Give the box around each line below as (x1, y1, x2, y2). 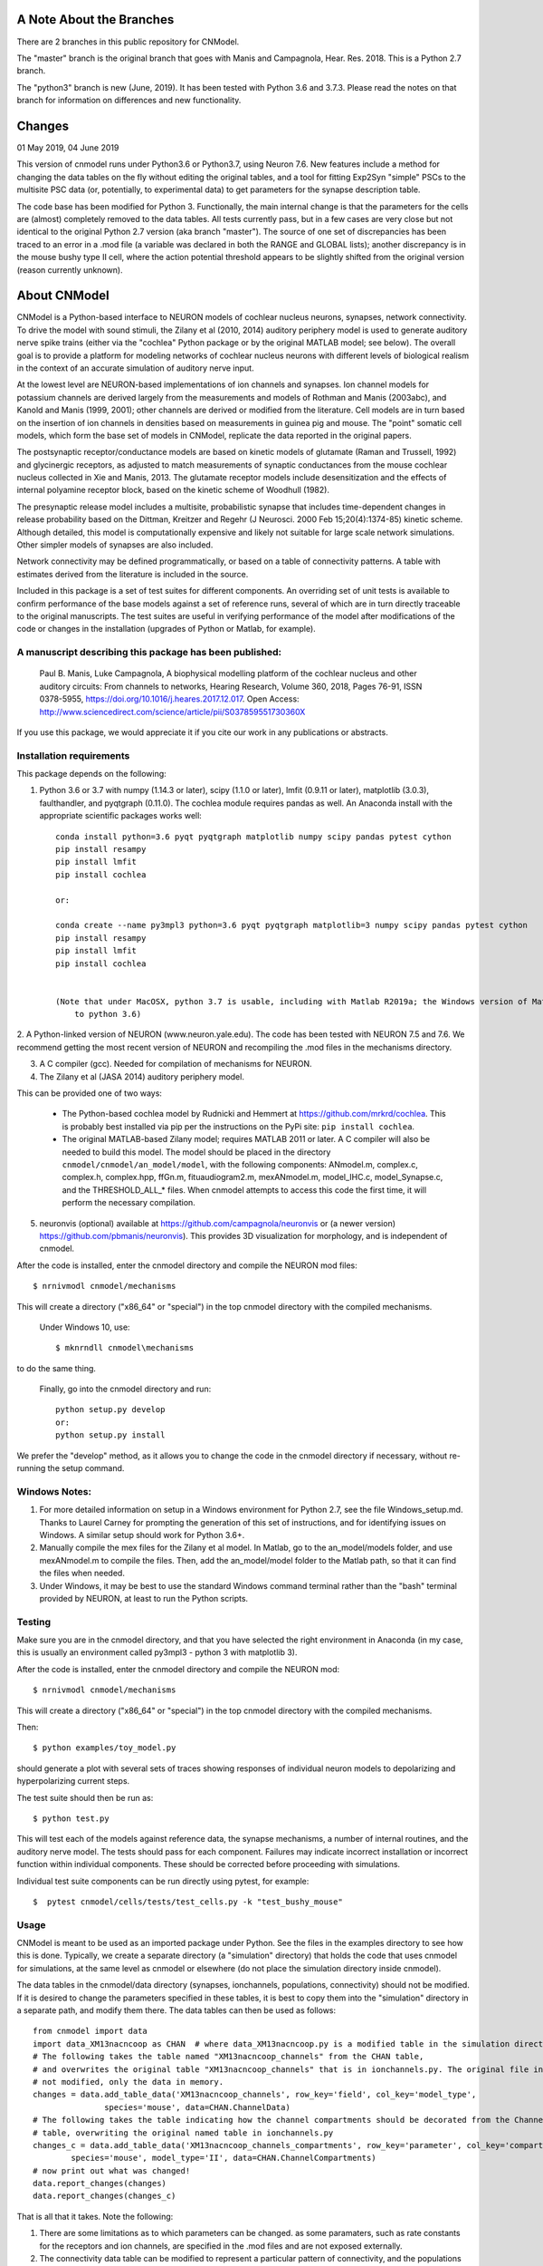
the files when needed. (39, 1568, 126, 1579)
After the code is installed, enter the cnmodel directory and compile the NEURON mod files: (16, 1260, 357, 1271)
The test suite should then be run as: (16, 1792, 154, 1803)
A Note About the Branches (16, 12, 175, 27)
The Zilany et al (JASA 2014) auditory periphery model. (39, 1070, 244, 1082)
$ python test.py (33, 1813, 110, 1824)
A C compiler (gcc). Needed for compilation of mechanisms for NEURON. (39, 1059, 312, 1070)
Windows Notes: (16, 1485, 92, 1497)
